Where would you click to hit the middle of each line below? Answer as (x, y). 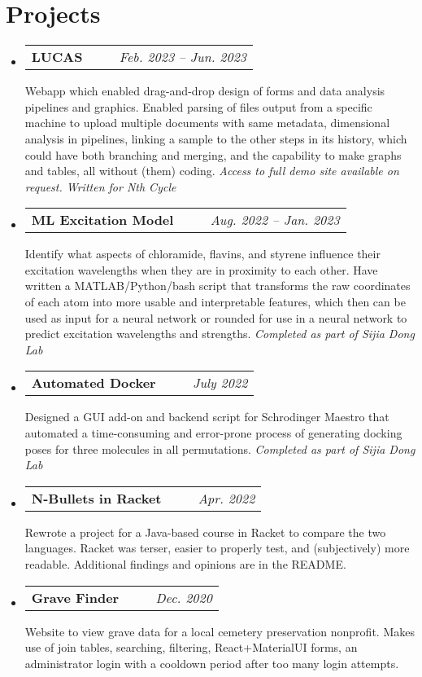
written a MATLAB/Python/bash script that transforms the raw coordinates (218, 286)
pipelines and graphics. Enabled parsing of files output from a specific (198, 106)
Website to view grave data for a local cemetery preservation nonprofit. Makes (220, 631)
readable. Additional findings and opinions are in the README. (185, 564)
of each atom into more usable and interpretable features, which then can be (215, 302)
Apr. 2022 (226, 498)
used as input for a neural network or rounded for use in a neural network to (216, 317)
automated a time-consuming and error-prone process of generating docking (213, 433)
